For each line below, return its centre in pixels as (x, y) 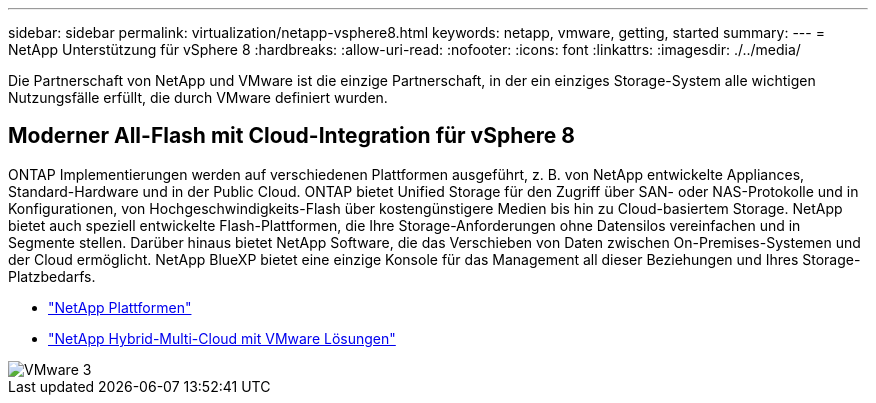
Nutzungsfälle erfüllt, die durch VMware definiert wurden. (198, 97)
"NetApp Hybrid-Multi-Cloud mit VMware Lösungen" (222, 338)
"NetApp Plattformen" (120, 307)
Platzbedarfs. (52, 276)
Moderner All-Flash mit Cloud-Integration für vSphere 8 (291, 136)
